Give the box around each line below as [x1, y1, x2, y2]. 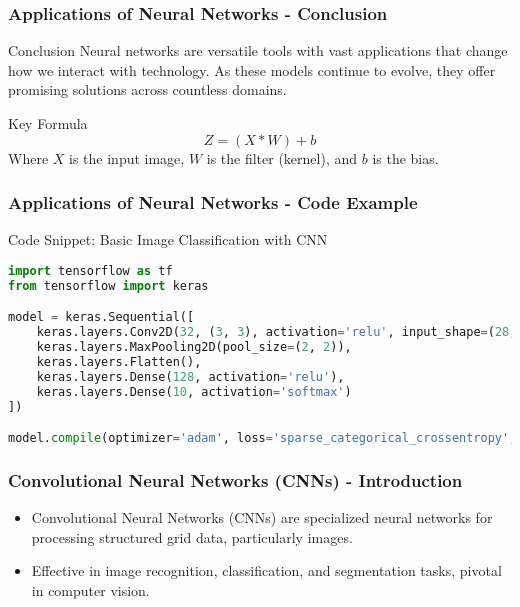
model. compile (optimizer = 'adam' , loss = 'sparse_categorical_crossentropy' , [8, 431, 517, 446]
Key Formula [8, 113, 88, 133]
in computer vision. [31, 580, 150, 601]
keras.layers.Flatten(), [36, 355, 202, 370]
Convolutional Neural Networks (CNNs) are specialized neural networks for [31, 507, 493, 528]
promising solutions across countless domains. [8, 79, 287, 100]
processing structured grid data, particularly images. [31, 526, 353, 547]
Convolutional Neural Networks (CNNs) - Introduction [8, 467, 463, 492]
